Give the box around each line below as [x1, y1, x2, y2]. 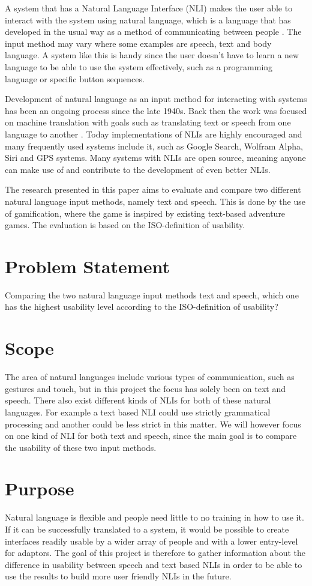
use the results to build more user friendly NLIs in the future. [5, 570, 232, 582]
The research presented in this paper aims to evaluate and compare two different [5, 183, 301, 196]
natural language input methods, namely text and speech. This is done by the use [5, 195, 305, 207]
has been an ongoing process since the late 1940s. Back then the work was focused [5, 104, 307, 116]
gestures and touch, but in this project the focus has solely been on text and [5, 382, 286, 394]
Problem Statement [5, 253, 170, 278]
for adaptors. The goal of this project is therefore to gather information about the [5, 546, 306, 559]
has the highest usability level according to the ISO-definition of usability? [5, 300, 278, 313]
